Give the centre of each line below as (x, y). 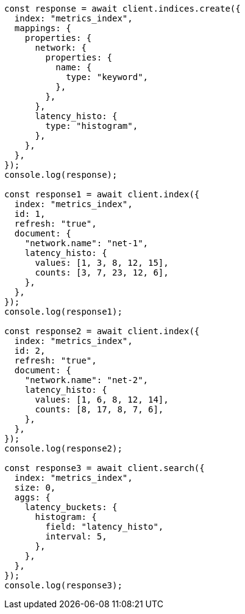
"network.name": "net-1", (87, 243)
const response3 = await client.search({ (105, 468)
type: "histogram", (92, 126)
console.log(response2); (63, 448)
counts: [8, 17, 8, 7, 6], (99, 409)
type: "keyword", (107, 77)
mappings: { (43, 28)
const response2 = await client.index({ (102, 331)
